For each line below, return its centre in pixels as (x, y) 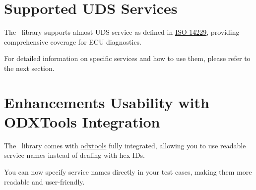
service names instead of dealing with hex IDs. (75, 155)
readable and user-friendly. (44, 181)
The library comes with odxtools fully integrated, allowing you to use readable (125, 145)
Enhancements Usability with (107, 102)
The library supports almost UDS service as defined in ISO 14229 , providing (122, 32)
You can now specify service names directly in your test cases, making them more (128, 172)
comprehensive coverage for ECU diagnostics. (73, 41)
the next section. (29, 68)
